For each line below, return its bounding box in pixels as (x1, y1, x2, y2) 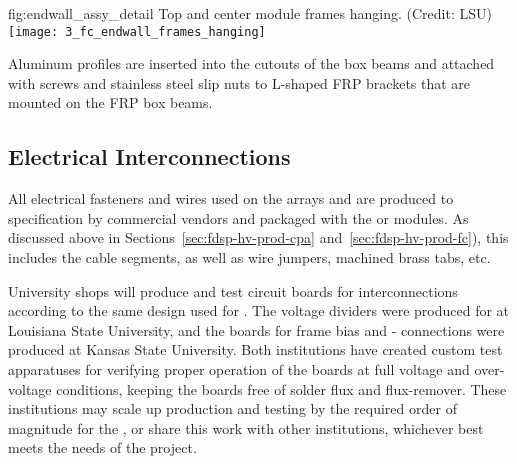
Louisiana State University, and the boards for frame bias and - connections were (8, 319, 505, 340)
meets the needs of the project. (8, 437, 197, 458)
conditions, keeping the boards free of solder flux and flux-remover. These (56, 378, 507, 399)
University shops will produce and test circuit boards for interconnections (8, 280, 458, 301)
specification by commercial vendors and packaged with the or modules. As (8, 207, 469, 228)
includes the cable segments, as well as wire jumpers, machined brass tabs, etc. (8, 247, 491, 268)
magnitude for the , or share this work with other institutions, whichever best (8, 417, 484, 438)
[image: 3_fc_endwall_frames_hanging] (8, 24, 266, 39)
